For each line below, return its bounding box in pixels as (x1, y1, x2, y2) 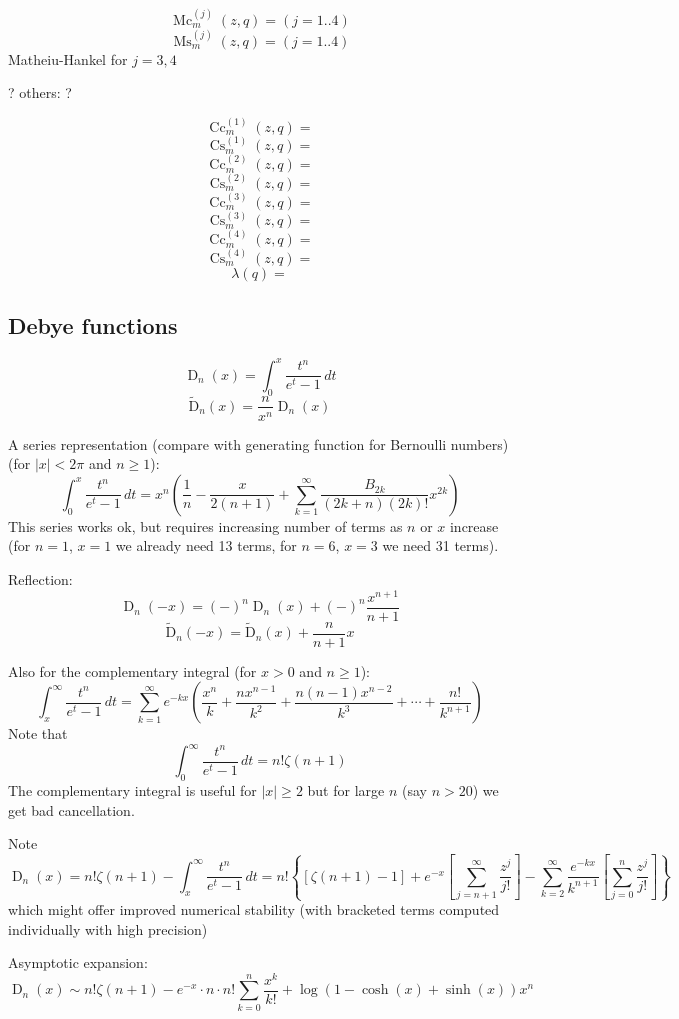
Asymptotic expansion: (8, 952, 148, 973)
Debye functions (8, 310, 178, 341)
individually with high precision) (8, 918, 208, 939)
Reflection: (8, 568, 73, 589)
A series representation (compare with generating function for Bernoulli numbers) (8, 433, 509, 454)
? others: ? (8, 82, 72, 103)
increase (449, 515, 499, 536)
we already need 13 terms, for (115, 535, 297, 556)
